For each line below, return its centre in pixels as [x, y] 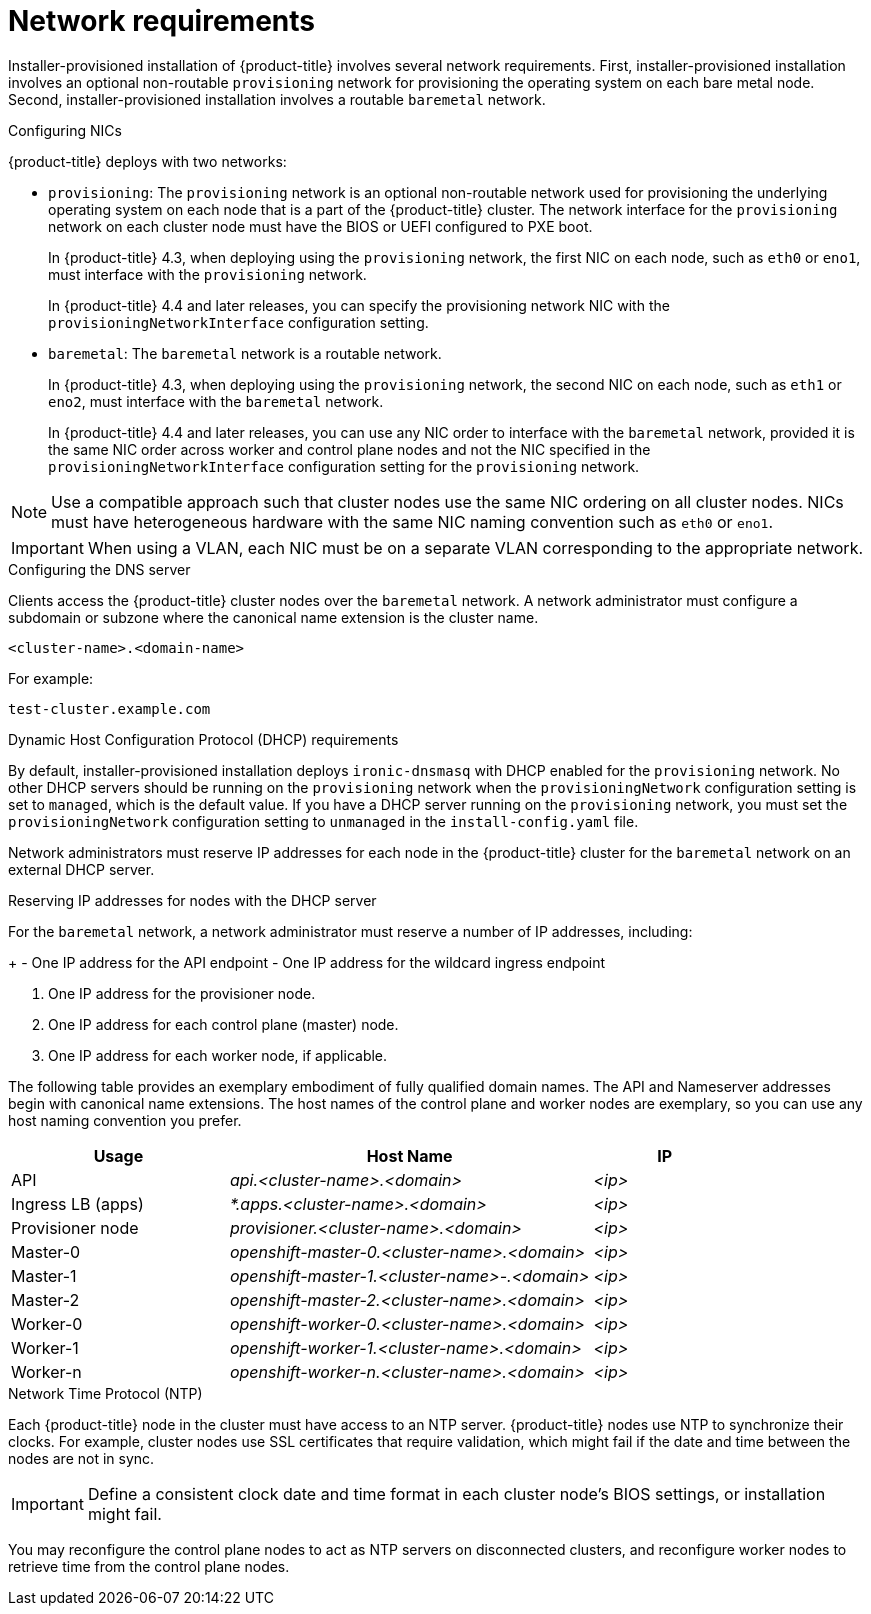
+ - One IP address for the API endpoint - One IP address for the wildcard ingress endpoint [307, 962]
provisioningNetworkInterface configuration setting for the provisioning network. [344, 466]
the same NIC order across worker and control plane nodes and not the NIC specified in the [349, 449]
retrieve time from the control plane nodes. [149, 1566]
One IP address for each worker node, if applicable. [218, 1055]
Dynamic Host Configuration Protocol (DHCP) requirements [203, 739]
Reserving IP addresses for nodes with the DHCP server [192, 900]
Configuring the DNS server [99, 569]
